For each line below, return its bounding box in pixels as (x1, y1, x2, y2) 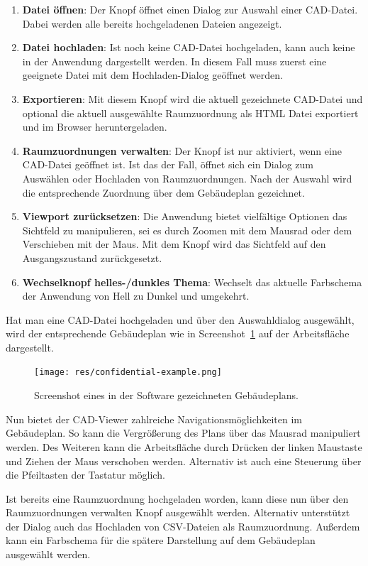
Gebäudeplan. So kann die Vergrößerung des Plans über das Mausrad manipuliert (6, 425, 361, 440)
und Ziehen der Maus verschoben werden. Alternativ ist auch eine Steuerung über (6, 453, 362, 468)
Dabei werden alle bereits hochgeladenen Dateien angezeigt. (22, 16, 282, 31)
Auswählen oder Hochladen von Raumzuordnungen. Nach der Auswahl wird (22, 170, 352, 185)
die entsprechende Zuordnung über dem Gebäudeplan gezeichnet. (22, 185, 305, 200)
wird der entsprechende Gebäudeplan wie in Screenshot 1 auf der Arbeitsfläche (6, 326, 350, 341)
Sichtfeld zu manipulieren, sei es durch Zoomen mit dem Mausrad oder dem (22, 222, 352, 237)
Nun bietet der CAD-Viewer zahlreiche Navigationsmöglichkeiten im (6, 411, 303, 426)
